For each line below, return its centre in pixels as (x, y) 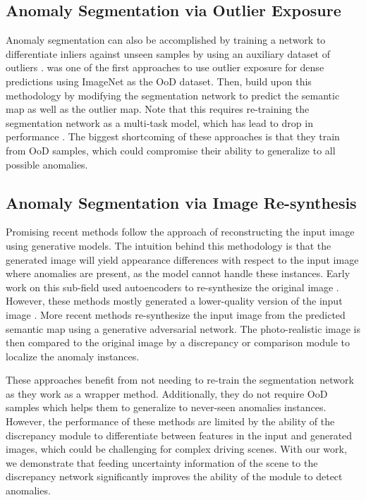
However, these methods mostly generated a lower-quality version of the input (174, 301)
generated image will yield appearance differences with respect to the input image (182, 259)
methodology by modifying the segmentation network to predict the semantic (173, 95)
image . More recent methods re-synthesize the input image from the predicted (176, 314)
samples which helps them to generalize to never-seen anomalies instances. (166, 407)
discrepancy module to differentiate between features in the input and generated (179, 435)
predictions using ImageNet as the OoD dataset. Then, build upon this (159, 81)
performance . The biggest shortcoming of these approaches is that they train (173, 136)
